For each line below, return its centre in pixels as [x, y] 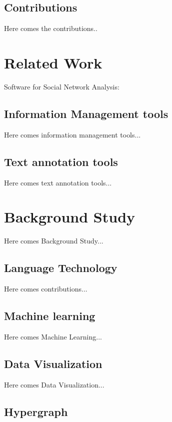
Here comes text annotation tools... [58, 182]
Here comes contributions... [46, 289]
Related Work [53, 62]
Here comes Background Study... [54, 241]
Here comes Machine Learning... [53, 336]
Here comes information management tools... [72, 134]
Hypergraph [36, 411]
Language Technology [61, 268]
